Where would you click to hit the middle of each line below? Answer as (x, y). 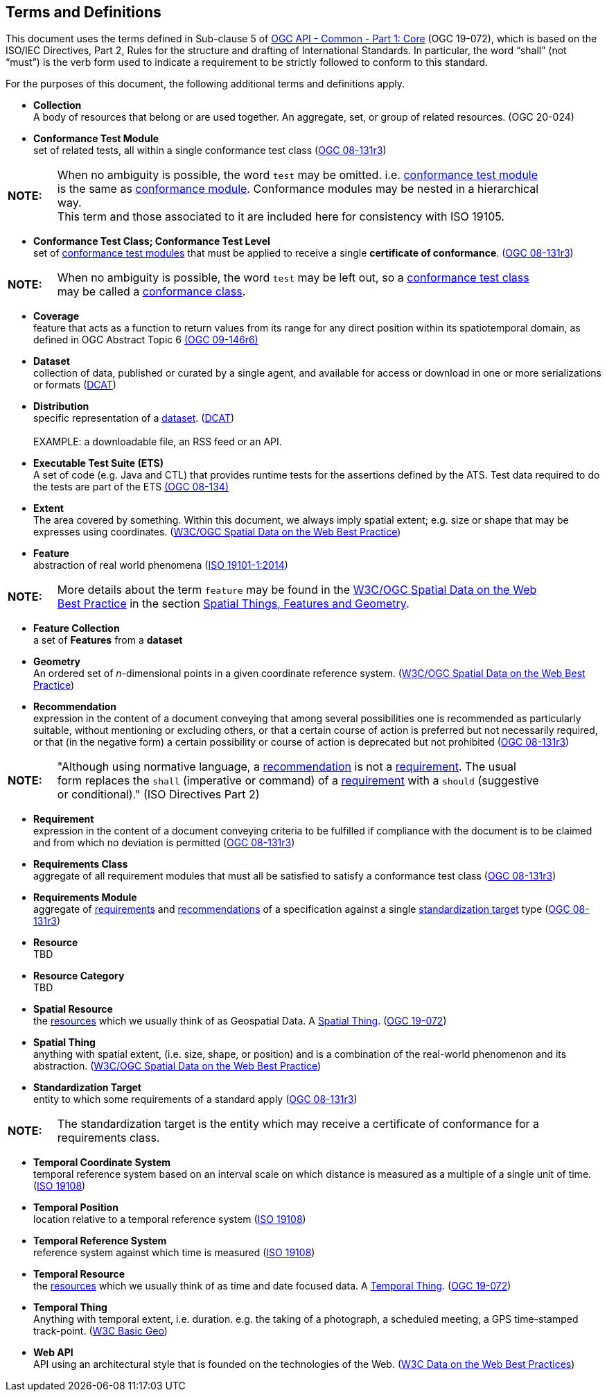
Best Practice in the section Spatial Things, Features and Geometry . (233, 604)
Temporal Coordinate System (102, 1163)
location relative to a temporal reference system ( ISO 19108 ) (170, 1219)
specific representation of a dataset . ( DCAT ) (134, 418)
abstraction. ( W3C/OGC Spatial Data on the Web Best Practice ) (177, 1066)
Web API (53, 1353)
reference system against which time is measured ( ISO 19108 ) (174, 1253)
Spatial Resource (73, 1009)
